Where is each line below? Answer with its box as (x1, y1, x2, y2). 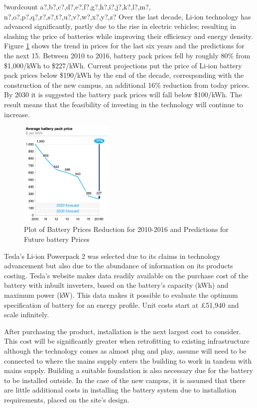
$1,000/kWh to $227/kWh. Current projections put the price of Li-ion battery (4, 60, 242, 70)
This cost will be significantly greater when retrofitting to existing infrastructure (4, 336, 250, 346)
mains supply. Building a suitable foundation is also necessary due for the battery (4, 365, 253, 376)
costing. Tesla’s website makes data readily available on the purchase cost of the (4, 270, 249, 280)
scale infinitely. (4, 309, 49, 320)
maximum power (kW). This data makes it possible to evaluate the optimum (4, 290, 238, 300)
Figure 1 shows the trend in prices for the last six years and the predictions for (4, 40, 245, 51)
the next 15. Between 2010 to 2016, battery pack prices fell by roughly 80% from (4, 50, 251, 60)
